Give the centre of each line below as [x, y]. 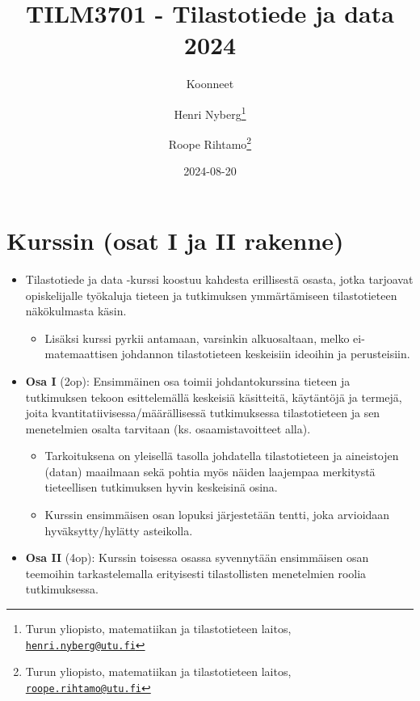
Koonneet [210, 84]
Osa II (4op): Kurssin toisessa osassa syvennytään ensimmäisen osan [197, 557]
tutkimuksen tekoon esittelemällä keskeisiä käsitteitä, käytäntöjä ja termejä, [214, 397]
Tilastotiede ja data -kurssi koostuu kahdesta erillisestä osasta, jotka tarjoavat [219, 279]
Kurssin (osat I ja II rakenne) [175, 240]
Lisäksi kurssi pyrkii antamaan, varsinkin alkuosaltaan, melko [197, 338]
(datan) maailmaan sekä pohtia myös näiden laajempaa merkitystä [210, 471]
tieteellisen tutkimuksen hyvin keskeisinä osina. [161, 487]
